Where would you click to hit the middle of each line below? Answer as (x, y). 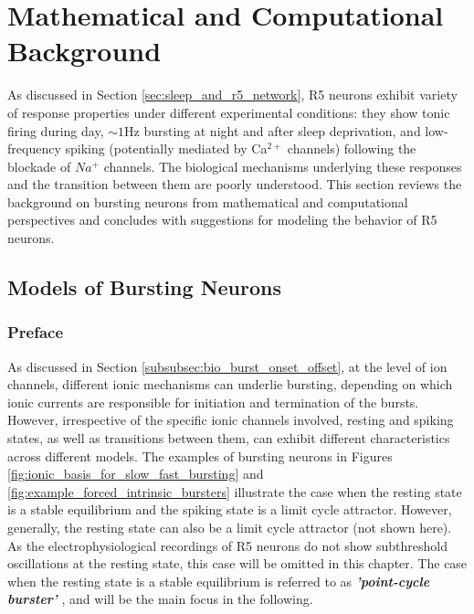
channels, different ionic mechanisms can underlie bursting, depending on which (230, 384)
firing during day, (56, 130)
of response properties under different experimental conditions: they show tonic (229, 112)
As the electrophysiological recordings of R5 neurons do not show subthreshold (227, 545)
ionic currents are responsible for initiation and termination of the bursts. (213, 402)
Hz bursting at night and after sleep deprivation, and (273, 130)
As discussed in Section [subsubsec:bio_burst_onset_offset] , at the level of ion (227, 366)
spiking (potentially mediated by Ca (166, 148)
